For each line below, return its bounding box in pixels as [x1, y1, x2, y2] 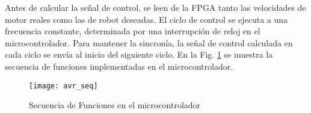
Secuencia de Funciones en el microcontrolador [29, 99, 201, 111]
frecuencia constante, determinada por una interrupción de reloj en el [5, 25, 260, 37]
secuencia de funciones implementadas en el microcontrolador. [5, 60, 233, 72]
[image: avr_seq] [29, 81, 98, 90]
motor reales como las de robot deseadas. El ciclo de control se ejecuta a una [5, 13, 288, 25]
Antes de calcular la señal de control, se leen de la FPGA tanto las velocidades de [5, 1, 306, 13]
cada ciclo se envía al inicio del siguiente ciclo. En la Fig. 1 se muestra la [5, 48, 273, 61]
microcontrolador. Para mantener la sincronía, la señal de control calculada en [5, 36, 293, 49]
